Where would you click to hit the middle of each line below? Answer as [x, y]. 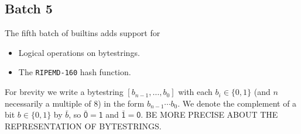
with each [195, 92]
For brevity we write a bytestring [64, 92]
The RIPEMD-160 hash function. [75, 72]
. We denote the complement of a [237, 103]
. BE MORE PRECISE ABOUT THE [209, 114]
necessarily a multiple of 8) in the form [75, 103]
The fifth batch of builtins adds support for [83, 33]
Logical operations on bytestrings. [79, 52]
